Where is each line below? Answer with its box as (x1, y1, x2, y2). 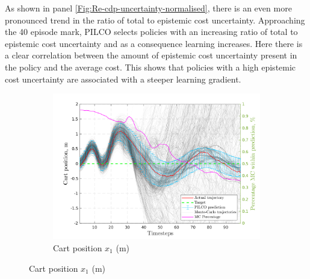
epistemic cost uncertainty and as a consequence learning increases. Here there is (5, 37, 303, 49)
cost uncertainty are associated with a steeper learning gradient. (5, 72, 241, 85)
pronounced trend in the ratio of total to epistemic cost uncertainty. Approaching (5, 13, 305, 26)
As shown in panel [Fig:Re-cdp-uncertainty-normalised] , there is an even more (5, 2, 292, 14)
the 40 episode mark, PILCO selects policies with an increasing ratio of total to (5, 25, 298, 38)
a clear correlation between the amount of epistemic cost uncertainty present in (5, 49, 297, 61)
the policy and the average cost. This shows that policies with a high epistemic (5, 60, 296, 73)
